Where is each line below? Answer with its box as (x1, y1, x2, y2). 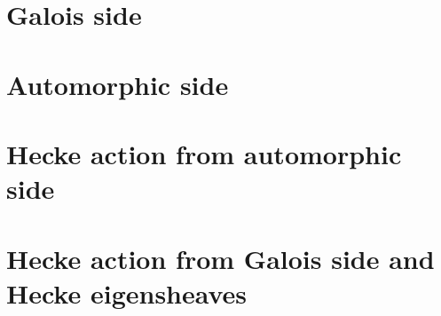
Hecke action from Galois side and (6, 240, 435, 276)
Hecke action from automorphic (6, 135, 402, 171)
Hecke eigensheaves (6, 274, 248, 311)
